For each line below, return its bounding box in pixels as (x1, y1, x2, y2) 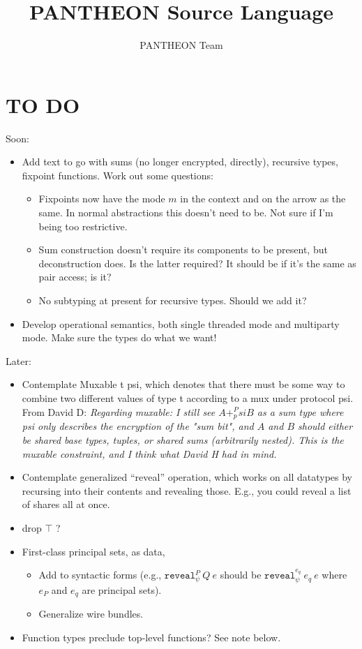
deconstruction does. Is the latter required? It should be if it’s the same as (38, 255, 356, 270)
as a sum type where (257, 404, 344, 419)
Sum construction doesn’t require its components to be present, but (38, 242, 328, 257)
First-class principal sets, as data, (22, 544, 165, 558)
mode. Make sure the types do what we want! (22, 330, 217, 345)
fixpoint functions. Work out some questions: (22, 167, 213, 182)
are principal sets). (82, 582, 162, 597)
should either (298, 419, 353, 433)
